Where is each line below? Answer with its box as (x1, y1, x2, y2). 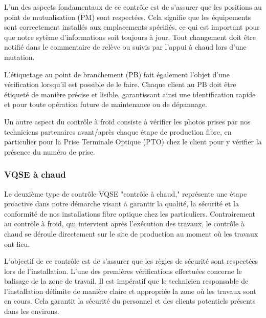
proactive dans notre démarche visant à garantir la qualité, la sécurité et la (4, 198, 239, 209)
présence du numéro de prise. (4, 146, 95, 157)
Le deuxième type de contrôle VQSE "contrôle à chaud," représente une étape (4, 188, 247, 199)
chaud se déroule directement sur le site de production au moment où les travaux (4, 228, 258, 239)
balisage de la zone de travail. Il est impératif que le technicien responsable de (4, 275, 249, 286)
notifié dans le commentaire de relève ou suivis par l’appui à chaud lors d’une (4, 41, 247, 52)
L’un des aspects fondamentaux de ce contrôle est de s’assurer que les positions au (4, 2, 262, 12)
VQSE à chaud (4, 168, 66, 181)
